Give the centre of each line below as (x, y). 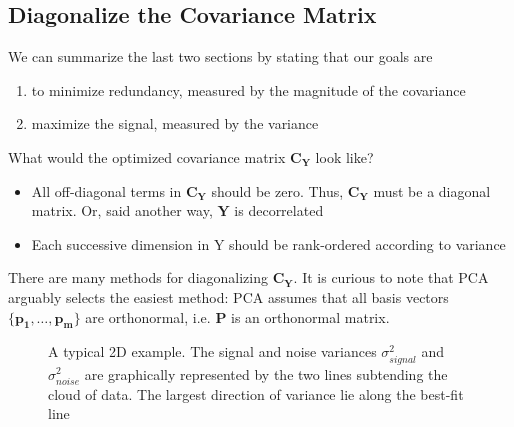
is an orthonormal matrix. (310, 316)
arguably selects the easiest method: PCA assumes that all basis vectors (228, 296)
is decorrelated (279, 210)
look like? (344, 156)
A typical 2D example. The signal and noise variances (212, 351)
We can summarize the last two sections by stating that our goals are (220, 56)
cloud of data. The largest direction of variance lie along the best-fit (256, 393)
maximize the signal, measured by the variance (175, 123)
